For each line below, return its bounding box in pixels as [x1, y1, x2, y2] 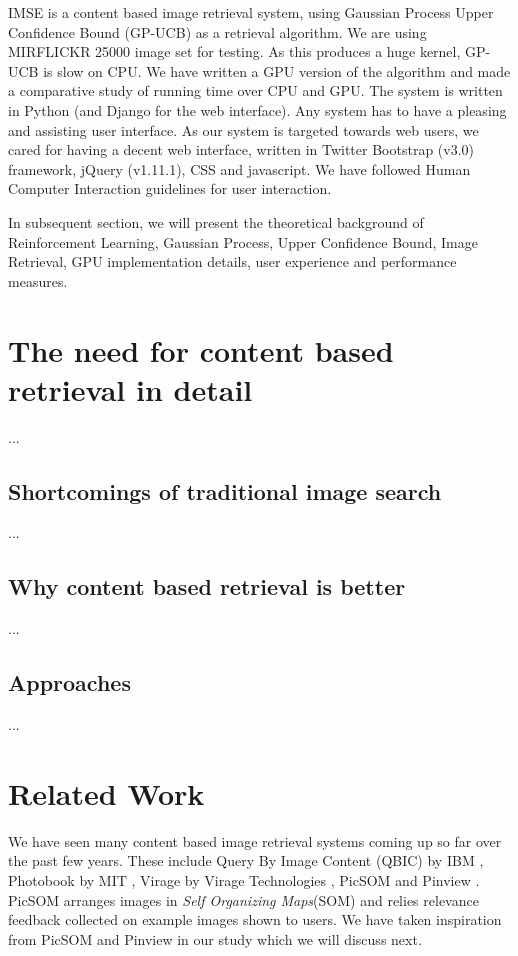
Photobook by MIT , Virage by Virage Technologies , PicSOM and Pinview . [8, 869, 480, 890]
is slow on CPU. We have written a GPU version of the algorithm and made [43, 60, 511, 81]
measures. [8, 270, 68, 291]
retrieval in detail [8, 368, 253, 409]
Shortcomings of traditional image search [8, 475, 442, 506]
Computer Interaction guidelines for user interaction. [8, 178, 332, 199]
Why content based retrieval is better [8, 571, 406, 602]
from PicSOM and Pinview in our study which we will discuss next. [8, 928, 422, 949]
